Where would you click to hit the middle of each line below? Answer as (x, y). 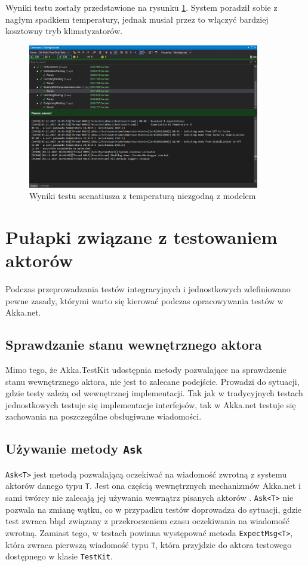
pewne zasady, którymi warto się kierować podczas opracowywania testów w (144, 300)
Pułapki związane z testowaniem (141, 236)
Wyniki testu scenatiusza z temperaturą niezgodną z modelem (143, 196)
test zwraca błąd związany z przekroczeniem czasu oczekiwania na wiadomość (147, 521)
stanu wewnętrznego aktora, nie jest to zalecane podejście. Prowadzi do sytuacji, (153, 381)
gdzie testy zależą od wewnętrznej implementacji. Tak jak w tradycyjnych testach (154, 393)
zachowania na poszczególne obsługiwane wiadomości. (104, 416)
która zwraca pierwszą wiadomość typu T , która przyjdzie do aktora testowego (149, 544)
